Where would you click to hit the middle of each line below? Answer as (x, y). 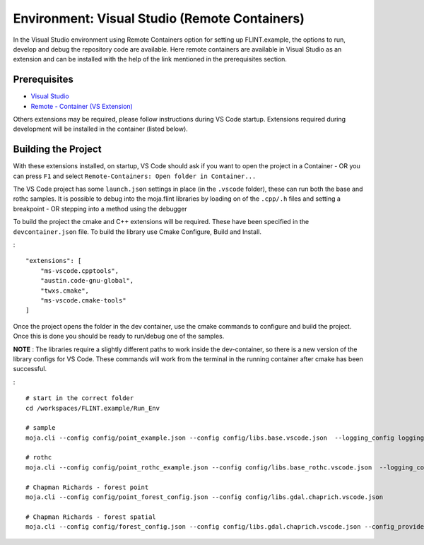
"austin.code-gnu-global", (87, 281)
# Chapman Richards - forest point (87, 487)
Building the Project (57, 150)
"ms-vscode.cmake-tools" (83, 300)
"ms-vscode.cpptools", (79, 271)
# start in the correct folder (80, 398)
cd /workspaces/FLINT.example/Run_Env (93, 408)
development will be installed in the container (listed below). (101, 129)
